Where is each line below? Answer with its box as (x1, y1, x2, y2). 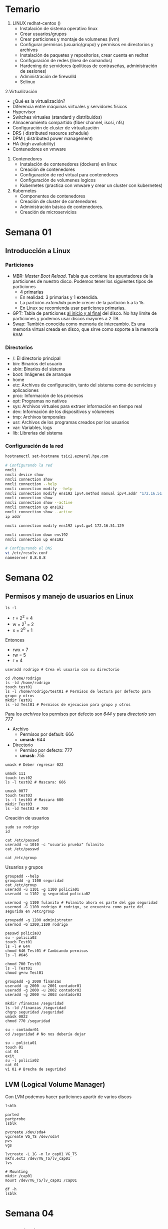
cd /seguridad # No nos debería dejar (5, 1032, 86, 1037)
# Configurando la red (5, 463, 52, 468)
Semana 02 (5, 572, 53, 583)
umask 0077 (5, 788, 28, 793)
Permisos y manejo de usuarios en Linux (5, 592, 134, 600)
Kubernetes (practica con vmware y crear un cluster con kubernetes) (19, 182, 163, 188)
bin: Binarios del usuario (12, 361, 62, 367)
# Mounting (5, 1169, 28, 1174)
